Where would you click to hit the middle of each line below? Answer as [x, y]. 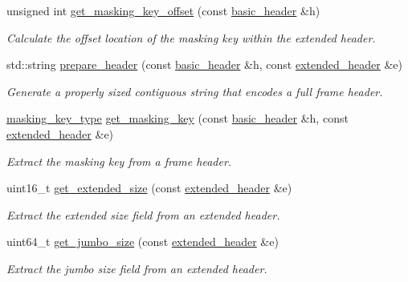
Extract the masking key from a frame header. [119, 161]
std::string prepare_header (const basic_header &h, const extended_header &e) [205, 64]
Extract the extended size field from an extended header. [143, 214]
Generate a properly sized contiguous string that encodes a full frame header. [195, 91]
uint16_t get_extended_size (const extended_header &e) [149, 188]
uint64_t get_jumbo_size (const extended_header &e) [143, 242]
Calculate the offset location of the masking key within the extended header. [191, 37]
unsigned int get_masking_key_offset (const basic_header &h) [163, 10]
